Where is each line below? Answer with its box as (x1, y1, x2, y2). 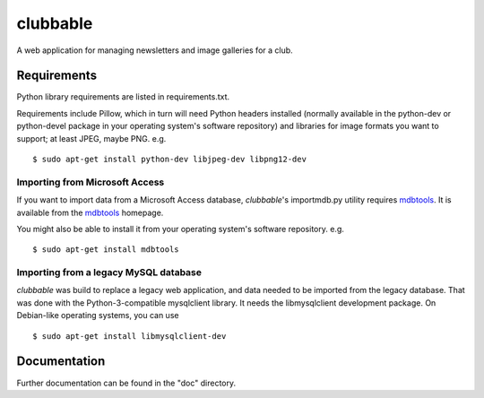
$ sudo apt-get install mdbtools (32, 245, 179, 255)
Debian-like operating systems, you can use (16, 310, 179, 321)
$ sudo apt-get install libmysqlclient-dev (32, 331, 227, 341)
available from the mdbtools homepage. (16, 207, 164, 218)
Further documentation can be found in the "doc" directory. (16, 377, 237, 388)
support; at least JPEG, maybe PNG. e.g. (16, 133, 167, 143)
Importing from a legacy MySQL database (16, 266, 202, 279)
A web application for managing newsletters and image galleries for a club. (16, 45, 293, 56)
